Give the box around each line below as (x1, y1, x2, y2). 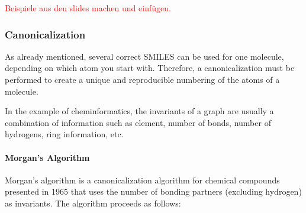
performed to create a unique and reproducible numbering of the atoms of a (5, 73, 280, 85)
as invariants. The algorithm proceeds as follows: (5, 196, 181, 209)
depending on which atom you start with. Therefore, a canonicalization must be (5, 62, 295, 74)
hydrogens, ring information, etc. (5, 128, 124, 140)
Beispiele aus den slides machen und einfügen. (5, 2, 171, 14)
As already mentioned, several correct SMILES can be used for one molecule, (5, 50, 284, 62)
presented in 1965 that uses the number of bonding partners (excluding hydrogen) (5, 185, 302, 198)
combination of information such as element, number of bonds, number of (5, 116, 271, 128)
